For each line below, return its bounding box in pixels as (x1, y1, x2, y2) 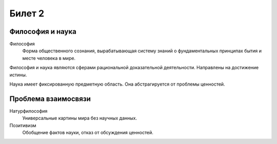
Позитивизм (9, 122, 36, 128)
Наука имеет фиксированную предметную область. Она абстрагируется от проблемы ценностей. (9, 81, 225, 87)
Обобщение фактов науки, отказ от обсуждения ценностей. (22, 130, 153, 136)
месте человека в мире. (22, 55, 76, 61)
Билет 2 (9, 8, 45, 19)
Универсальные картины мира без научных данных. (22, 115, 137, 121)
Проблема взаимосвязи (9, 94, 91, 103)
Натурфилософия (9, 108, 48, 114)
